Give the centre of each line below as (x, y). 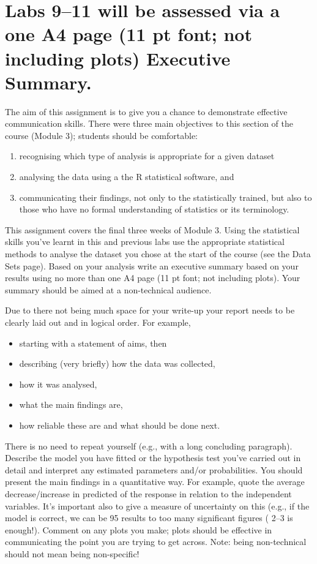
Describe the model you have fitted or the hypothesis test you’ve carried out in (153, 458)
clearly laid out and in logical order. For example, (98, 322)
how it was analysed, (58, 384)
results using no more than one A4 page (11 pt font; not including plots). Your (153, 278)
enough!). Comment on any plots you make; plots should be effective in (139, 529)
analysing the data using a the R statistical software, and (127, 177)
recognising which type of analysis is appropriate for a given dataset (147, 156)
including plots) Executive (118, 58)
